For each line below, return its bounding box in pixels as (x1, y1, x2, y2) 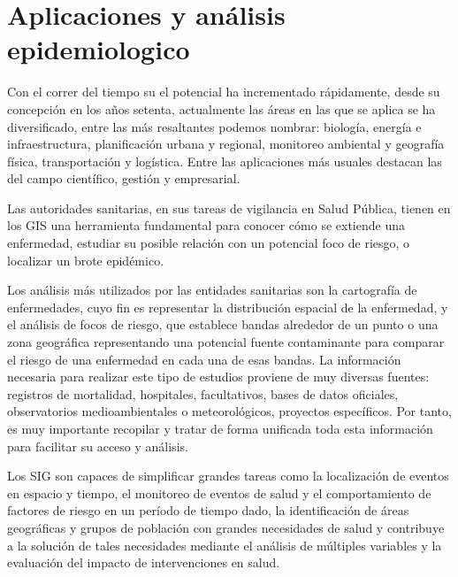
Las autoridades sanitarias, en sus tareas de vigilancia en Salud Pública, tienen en (7, 198, 451, 217)
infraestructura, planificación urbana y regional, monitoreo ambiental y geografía (7, 135, 445, 153)
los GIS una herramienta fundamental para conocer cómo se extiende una (7, 216, 405, 235)
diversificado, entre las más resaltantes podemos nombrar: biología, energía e (7, 117, 422, 135)
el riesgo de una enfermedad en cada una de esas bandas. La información (7, 350, 401, 368)
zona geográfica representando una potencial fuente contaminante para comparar (7, 333, 445, 351)
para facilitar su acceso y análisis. (7, 436, 188, 455)
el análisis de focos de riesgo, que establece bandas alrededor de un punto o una (7, 315, 439, 334)
